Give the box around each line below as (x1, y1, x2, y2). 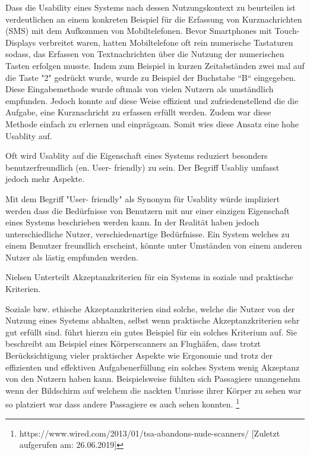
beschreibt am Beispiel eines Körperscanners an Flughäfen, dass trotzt (5, 337, 261, 350)
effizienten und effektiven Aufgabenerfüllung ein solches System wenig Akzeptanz (5, 360, 300, 373)
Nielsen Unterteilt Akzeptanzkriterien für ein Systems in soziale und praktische (5, 271, 293, 283)
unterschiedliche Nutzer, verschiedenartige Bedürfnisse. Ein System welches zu (5, 227, 290, 240)
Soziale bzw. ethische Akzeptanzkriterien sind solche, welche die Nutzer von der (5, 302, 295, 315)
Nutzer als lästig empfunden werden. (5, 250, 138, 263)
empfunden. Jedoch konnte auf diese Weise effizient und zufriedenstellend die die (5, 94, 299, 106)
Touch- (274, 24, 300, 37)
